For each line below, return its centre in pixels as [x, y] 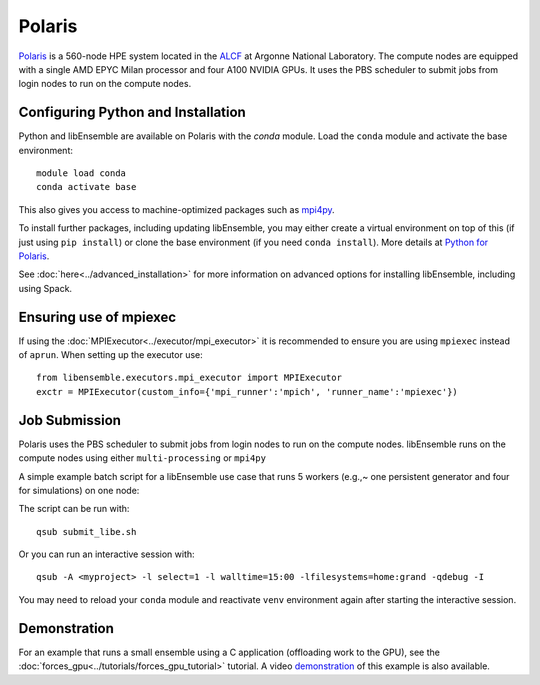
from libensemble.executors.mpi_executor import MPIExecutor [189, 378]
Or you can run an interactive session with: [106, 554]
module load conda [81, 173]
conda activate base [86, 187]
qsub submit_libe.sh [86, 531]
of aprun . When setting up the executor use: [111, 355]
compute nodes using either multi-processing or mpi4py [142, 458]
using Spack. [45, 288]
